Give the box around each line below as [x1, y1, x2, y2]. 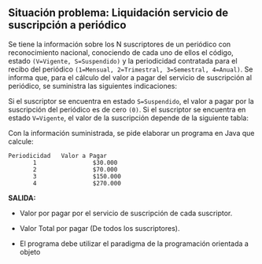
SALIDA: [8, 192, 36, 203]
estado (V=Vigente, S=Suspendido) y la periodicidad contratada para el [8, 56, 238, 65]
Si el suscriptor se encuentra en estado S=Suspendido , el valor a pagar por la [8, 96, 254, 105]
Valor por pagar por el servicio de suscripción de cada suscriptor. [19, 208, 233, 218]
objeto [19, 247, 41, 256]
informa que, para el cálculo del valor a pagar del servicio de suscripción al [8, 72, 253, 82]
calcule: [8, 137, 34, 146]
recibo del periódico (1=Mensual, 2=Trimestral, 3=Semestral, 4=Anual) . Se [8, 64, 253, 74]
